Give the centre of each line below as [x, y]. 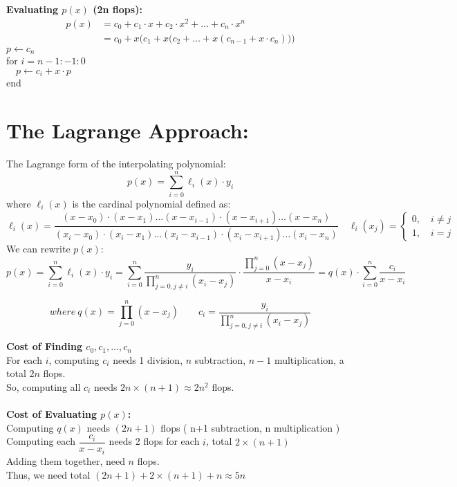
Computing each [41, 441]
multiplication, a [309, 359]
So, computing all [44, 387]
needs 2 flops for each [154, 441]
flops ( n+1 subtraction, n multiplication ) [250, 427]
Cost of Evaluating [52, 414]
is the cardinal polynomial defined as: [151, 203]
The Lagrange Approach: [128, 130]
